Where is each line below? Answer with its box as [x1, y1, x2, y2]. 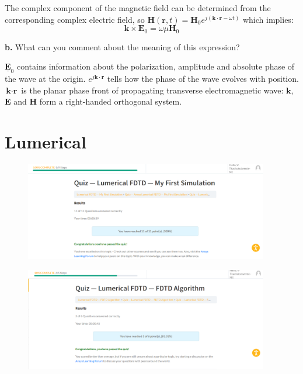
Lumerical [5, 130, 86, 154]
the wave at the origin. [5, 72, 86, 85]
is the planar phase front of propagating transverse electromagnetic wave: [21, 84, 284, 96]
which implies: [242, 13, 294, 25]
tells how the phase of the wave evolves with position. [107, 72, 299, 85]
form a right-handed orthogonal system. [39, 95, 182, 108]
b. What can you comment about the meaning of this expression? [5, 40, 240, 53]
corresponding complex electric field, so [5, 13, 145, 25]
